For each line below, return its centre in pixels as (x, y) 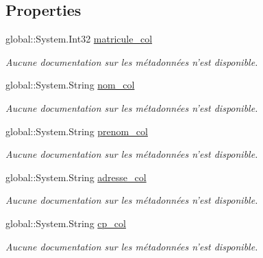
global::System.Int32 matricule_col (79, 39)
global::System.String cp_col (66, 223)
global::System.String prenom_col (77, 131)
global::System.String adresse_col (76, 177)
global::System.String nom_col (70, 85)
